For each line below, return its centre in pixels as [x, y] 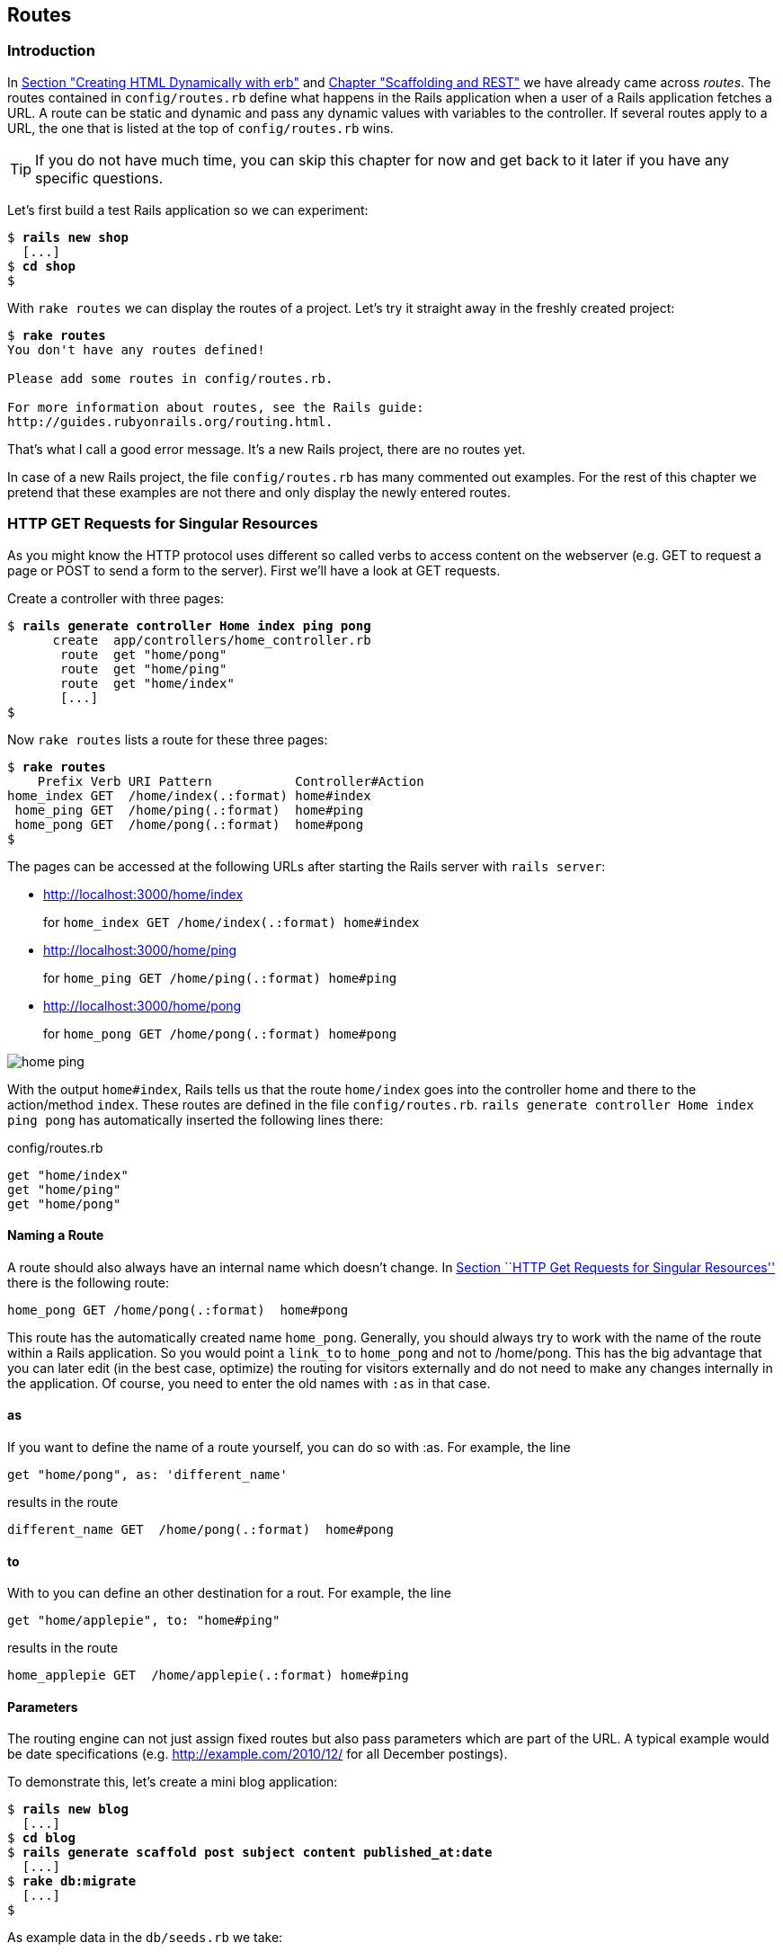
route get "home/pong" [144, 654]
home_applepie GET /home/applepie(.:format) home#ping [208, 1676]
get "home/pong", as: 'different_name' [147, 1474]
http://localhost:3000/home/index [143, 894]
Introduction [51, 51]
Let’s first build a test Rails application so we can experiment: [188, 209]
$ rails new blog [68, 1809]
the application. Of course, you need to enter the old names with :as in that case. [249, 1383]
